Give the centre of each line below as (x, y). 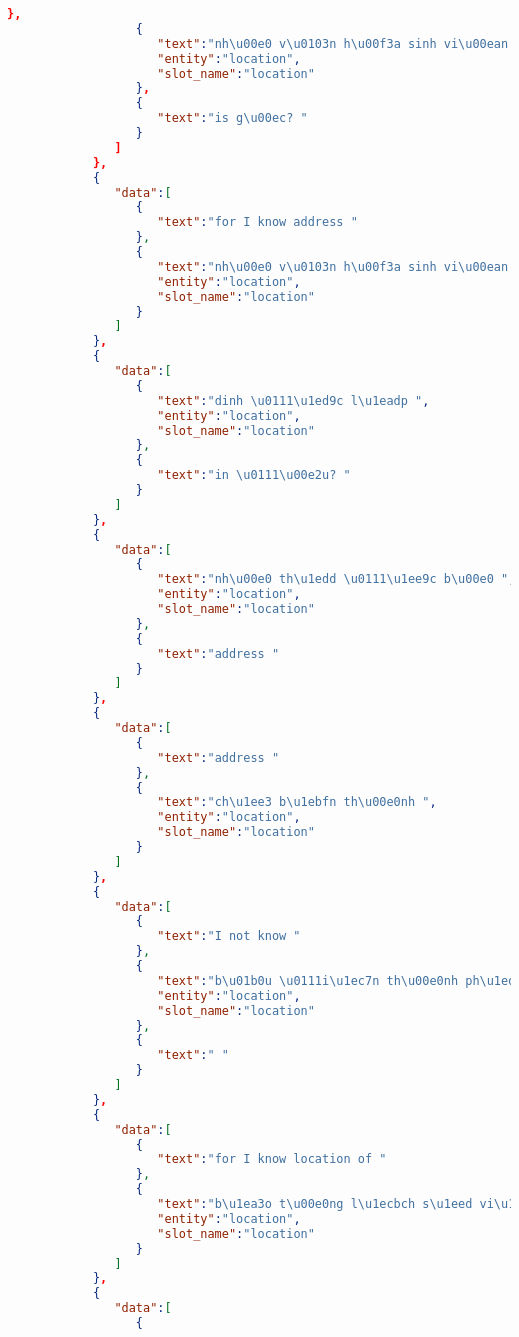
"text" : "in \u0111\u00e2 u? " (254, 475)
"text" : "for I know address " (257, 222)
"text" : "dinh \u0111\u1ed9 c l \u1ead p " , (293, 400)
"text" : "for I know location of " (272, 1159)
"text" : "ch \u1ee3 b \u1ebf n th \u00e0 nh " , (297, 802)
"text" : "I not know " (229, 936)
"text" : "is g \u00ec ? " (232, 118)
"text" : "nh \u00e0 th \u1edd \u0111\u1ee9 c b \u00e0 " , (336, 579)
